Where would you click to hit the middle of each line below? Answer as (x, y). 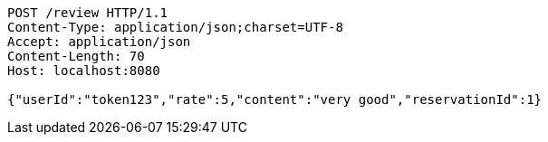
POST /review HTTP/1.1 (88, 13)
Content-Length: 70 (76, 56)
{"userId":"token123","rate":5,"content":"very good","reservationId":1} (275, 99)
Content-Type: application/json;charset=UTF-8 (175, 27)
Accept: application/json (99, 42)
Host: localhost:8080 (84, 71)
